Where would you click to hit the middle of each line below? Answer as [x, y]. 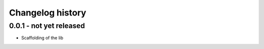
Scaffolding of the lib [42, 38]
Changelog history [48, 13]
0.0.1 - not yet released [47, 26]
